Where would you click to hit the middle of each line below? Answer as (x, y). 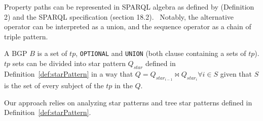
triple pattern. (26, 36)
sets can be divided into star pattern (69, 63)
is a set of (52, 53)
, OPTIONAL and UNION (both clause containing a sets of (161, 53)
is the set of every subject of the (54, 85)
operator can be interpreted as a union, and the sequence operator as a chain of (128, 26)
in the (124, 85)
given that (236, 73)
